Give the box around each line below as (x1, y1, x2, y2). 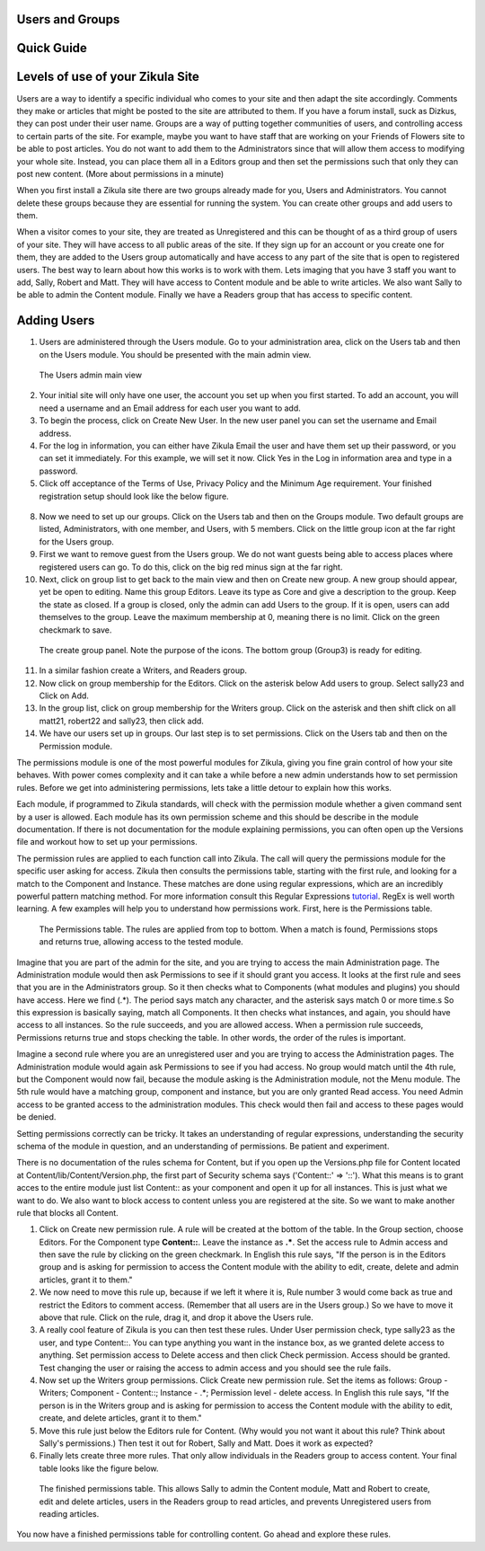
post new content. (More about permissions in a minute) (16, 168, 225, 179)
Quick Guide (16, 40, 87, 56)
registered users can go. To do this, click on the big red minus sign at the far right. (39, 562, 343, 572)
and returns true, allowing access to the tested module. (39, 936, 244, 947)
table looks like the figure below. (39, 1463, 159, 1474)
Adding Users (16, 313, 95, 328)
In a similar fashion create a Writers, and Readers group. (39, 665, 247, 676)
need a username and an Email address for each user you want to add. (39, 403, 301, 413)
